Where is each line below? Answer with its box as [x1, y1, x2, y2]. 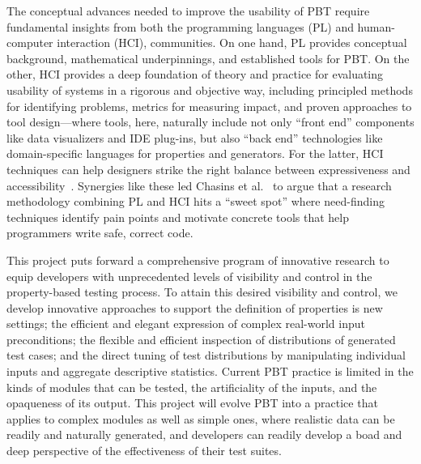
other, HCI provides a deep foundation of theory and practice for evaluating [6, 66, 384, 83]
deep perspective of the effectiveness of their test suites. [6, 442, 282, 459]
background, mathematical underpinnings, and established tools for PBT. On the [6, 49, 410, 66]
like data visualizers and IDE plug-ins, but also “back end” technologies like [6, 129, 383, 146]
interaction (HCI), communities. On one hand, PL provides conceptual [57, 34, 407, 51]
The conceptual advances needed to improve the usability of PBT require [6, 2, 370, 19]
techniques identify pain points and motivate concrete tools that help [6, 208, 350, 225]
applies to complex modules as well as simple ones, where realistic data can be [6, 410, 395, 427]
